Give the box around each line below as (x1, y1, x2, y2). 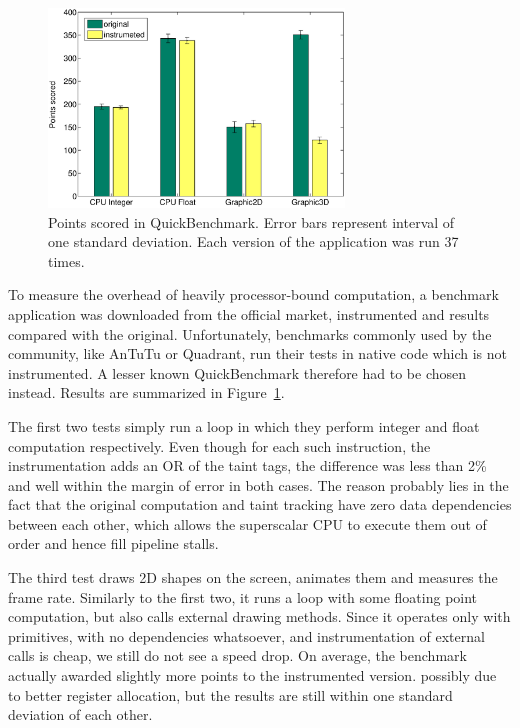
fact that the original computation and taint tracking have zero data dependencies (8, 494, 512, 515)
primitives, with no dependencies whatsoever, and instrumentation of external (8, 625, 485, 646)
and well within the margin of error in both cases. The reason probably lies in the (8, 474, 509, 495)
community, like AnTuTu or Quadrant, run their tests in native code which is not (8, 343, 507, 364)
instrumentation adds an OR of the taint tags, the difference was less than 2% (8, 455, 487, 476)
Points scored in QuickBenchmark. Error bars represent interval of (48, 211, 455, 232)
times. (48, 250, 85, 271)
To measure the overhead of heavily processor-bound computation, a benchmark (8, 284, 499, 305)
